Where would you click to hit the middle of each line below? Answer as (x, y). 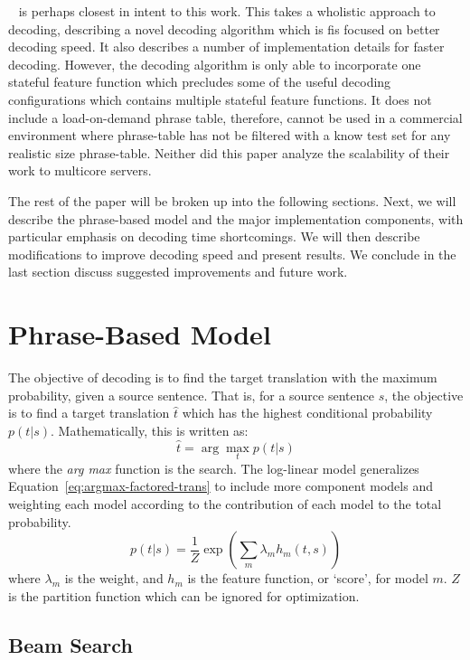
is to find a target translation (89, 413)
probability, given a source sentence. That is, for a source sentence (191, 395)
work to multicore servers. (80, 170)
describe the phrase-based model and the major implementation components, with (236, 218)
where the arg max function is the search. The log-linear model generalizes (214, 468)
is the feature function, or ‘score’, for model (308, 578)
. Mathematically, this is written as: (150, 430)
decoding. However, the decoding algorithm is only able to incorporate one (215, 64)
